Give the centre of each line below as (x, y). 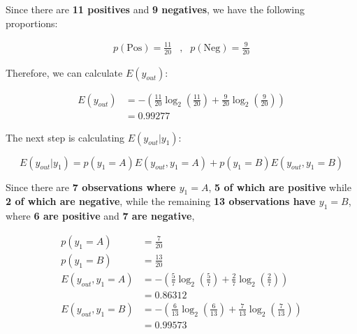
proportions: (32, 23)
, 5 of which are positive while (280, 187)
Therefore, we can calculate (64, 72)
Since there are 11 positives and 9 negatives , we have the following (155, 9)
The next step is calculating (65, 137)
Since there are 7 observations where (91, 187)
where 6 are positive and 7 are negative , (100, 216)
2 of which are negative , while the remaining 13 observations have (161, 201)
